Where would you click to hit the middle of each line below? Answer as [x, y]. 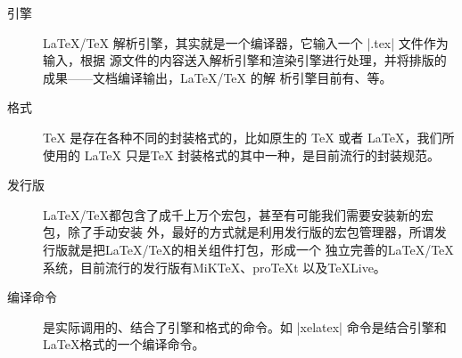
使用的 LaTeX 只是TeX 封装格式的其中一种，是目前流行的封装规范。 [242, 155]
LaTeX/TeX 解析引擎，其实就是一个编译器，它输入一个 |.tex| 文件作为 [246, 42]
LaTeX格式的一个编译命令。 [124, 344]
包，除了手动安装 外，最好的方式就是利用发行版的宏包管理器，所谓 [239, 232]
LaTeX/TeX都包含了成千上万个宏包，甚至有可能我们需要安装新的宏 [239, 214]
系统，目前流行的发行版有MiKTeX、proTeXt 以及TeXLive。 [214, 267]
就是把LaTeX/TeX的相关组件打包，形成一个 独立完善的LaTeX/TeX [260, 249]
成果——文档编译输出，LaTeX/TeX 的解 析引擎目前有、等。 [218, 77]
